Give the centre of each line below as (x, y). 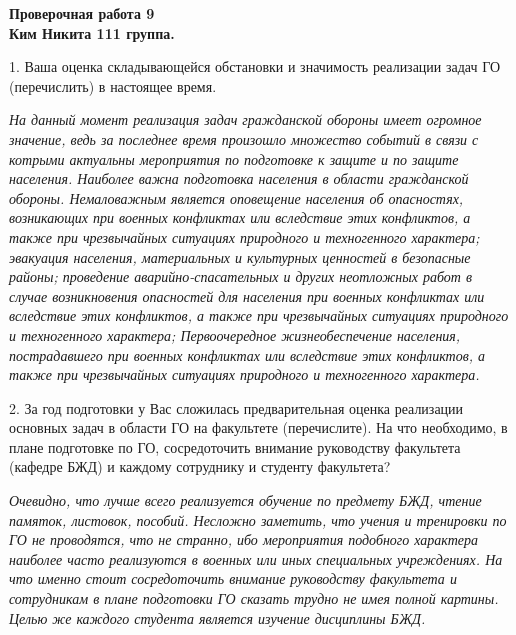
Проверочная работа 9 (82, 13)
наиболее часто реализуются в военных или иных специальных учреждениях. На (256, 558)
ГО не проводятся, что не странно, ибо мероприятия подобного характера (244, 539)
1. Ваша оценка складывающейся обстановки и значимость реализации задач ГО (255, 66)
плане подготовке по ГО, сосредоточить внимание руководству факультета (235, 446)
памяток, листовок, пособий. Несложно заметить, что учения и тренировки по (258, 519)
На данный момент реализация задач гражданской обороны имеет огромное (245, 119)
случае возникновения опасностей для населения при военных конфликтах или (247, 295)
